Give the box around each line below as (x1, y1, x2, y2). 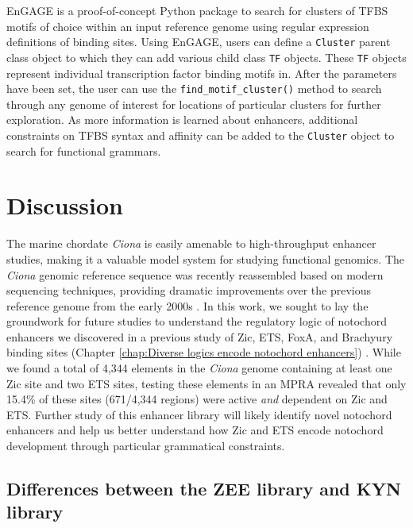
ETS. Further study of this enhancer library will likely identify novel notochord (6, 406, 392, 422)
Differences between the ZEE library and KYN (6, 476, 401, 501)
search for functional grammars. (6, 142, 161, 159)
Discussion (6, 189, 123, 222)
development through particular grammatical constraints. (6, 437, 285, 454)
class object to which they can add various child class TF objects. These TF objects (6, 48, 407, 65)
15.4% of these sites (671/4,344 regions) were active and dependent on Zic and (6, 391, 388, 407)
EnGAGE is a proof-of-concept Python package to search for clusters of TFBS (6, 2, 388, 18)
